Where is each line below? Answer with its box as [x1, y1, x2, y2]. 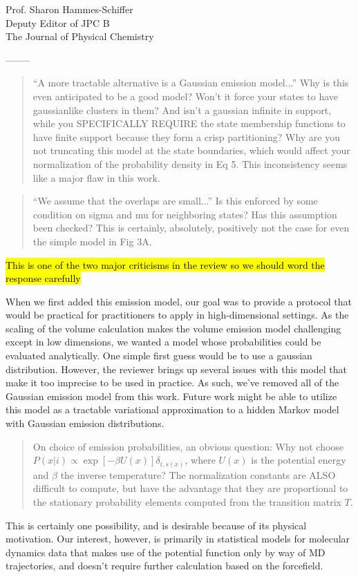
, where [185, 453, 216, 467]
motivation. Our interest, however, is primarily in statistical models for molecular [6, 531, 350, 546]
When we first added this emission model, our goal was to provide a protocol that [6, 294, 352, 308]
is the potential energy [251, 453, 346, 467]
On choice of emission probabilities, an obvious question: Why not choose [32, 439, 344, 453]
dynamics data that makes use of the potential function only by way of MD [6, 545, 326, 559]
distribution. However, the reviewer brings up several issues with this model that [6, 361, 347, 376]
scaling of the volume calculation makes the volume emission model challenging [6, 321, 341, 335]
